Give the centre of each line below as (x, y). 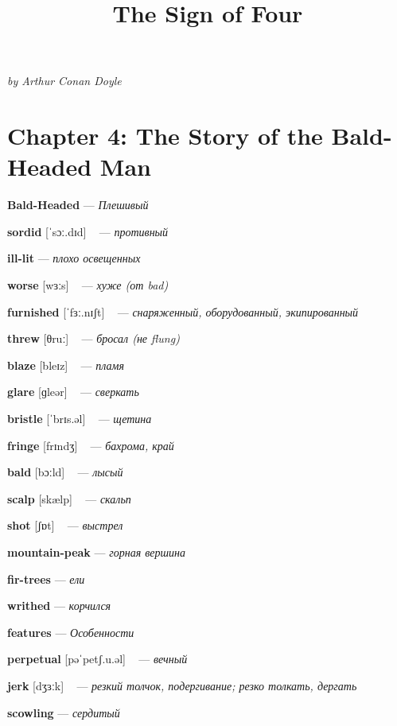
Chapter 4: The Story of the (165, 136)
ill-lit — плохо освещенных (74, 258)
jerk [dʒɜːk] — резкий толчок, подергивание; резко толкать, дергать (182, 685)
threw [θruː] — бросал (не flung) (93, 338)
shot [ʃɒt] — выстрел (65, 525)
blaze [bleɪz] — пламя (66, 365)
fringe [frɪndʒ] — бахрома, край (91, 445)
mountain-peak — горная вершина (96, 552)
